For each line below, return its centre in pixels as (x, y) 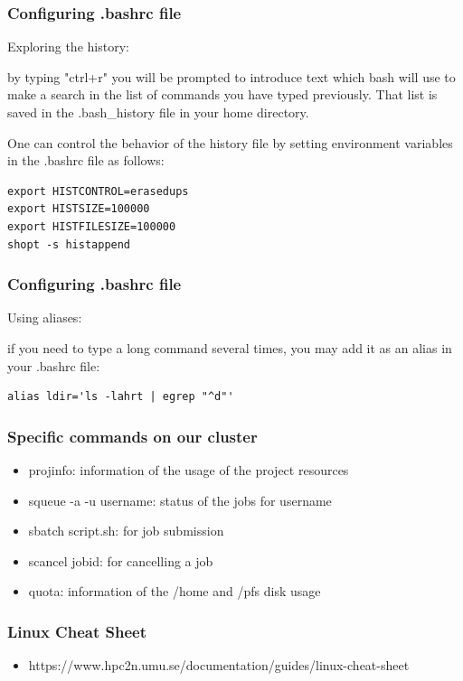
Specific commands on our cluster (132, 436)
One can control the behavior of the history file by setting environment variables (230, 142)
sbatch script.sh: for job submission (126, 531)
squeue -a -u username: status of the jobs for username (180, 500)
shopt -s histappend (69, 244)
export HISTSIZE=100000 (79, 209)
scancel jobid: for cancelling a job (121, 560)
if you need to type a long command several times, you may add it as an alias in (230, 347)
